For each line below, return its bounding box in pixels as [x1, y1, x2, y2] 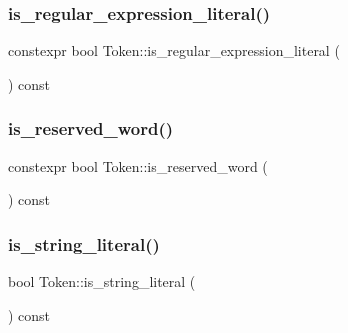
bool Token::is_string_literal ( [8, 271, 196, 292]
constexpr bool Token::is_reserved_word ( [8, 155, 268, 176]
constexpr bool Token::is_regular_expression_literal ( [8, 40, 340, 61]
